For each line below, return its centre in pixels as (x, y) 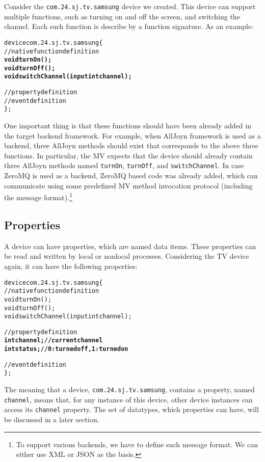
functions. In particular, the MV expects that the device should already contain (128, 155)
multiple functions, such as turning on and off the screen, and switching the (122, 16)
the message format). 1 (38, 196)
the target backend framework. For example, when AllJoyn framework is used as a (132, 135)
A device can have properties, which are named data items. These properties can (130, 246)
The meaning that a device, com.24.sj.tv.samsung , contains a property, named (129, 389)
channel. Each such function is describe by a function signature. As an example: (129, 26)
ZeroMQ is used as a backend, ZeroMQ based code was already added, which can (131, 175)
